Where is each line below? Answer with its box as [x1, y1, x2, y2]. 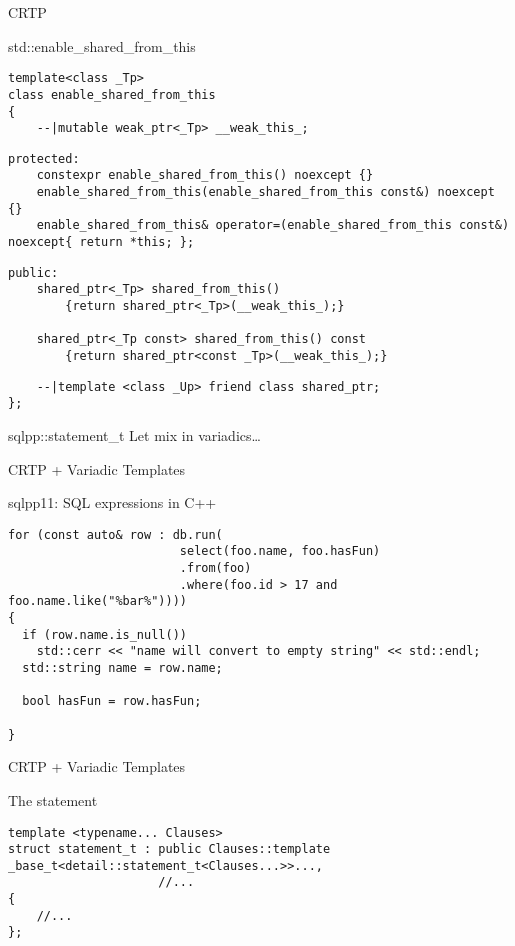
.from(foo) [179, 561, 252, 576]
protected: [8, 151, 80, 166]
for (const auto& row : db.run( [8, 527, 223, 542]
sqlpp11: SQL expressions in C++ [8, 492, 217, 513]
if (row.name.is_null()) [22, 627, 187, 642]
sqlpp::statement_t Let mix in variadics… [8, 425, 261, 445]
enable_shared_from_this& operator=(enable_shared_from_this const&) [36, 218, 510, 233]
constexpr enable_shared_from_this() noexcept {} [36, 168, 374, 183]
